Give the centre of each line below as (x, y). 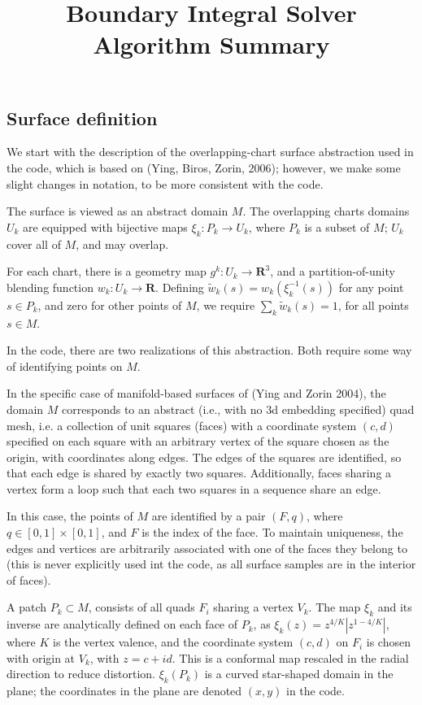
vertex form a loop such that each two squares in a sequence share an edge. (194, 488)
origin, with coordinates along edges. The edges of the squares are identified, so (204, 457)
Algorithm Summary (211, 44)
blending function (50, 287)
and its (395, 607)
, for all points (373, 305)
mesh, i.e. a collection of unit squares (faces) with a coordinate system (182, 425)
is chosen (388, 642)
